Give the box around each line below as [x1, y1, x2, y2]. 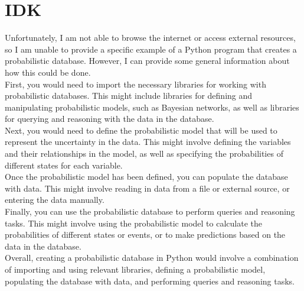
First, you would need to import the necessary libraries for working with [5, 77, 266, 90]
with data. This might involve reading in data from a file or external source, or [5, 182, 290, 194]
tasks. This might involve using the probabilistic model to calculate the [5, 216, 262, 229]
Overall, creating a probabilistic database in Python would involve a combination [5, 251, 299, 264]
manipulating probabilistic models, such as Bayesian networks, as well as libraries [5, 101, 299, 113]
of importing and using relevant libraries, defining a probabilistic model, [5, 263, 266, 275]
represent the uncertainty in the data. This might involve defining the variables [5, 135, 291, 148]
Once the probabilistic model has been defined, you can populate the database [5, 170, 288, 183]
